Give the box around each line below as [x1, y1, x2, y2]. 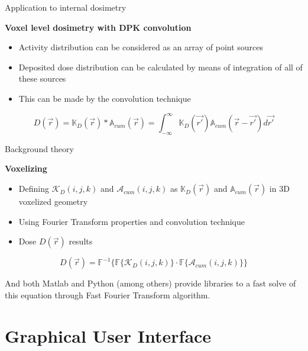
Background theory [5, 142, 74, 154]
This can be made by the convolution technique [18, 92, 191, 104]
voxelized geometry [18, 195, 88, 208]
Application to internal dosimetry [5, 1, 127, 13]
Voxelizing [5, 162, 47, 175]
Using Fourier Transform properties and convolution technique [18, 215, 245, 227]
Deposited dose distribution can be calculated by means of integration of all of [18, 60, 303, 73]
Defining [18, 182, 49, 195]
